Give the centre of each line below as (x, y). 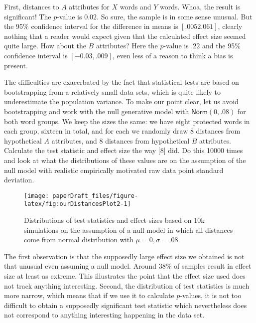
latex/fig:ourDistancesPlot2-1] (77, 204)
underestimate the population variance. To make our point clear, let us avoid (121, 101)
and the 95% (221, 46)
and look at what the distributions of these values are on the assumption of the (125, 160)
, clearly (230, 26)
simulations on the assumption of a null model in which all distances (128, 230)
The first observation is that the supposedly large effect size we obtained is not (124, 256)
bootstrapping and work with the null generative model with (97, 111)
